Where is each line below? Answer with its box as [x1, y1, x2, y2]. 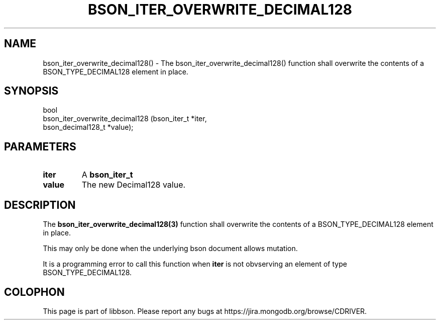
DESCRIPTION [4, 198, 76, 211]
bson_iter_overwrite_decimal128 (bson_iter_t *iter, [43, 114, 207, 123]
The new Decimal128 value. [81, 180, 186, 190]
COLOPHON [4, 285, 65, 298]
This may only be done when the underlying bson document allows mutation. [43, 244, 298, 253]
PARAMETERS [4, 140, 76, 153]
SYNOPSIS [4, 85, 59, 98]
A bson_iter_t [81, 170, 133, 180]
